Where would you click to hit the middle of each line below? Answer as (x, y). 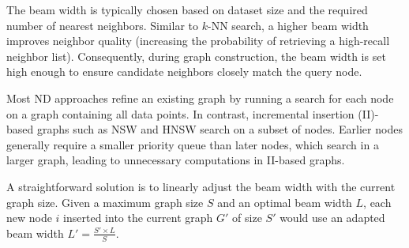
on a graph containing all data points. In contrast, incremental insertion (180, 113)
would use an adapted (332, 218)
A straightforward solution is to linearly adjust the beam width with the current (201, 186)
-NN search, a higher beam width (288, 25)
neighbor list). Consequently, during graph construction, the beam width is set (196, 56)
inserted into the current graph (138, 218)
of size (247, 218)
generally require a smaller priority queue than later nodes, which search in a (193, 144)
